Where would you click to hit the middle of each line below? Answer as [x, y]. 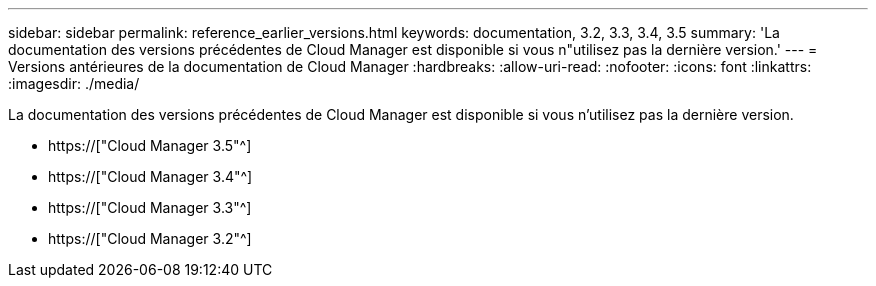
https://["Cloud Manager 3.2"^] [150, 238]
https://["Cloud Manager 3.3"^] [150, 207]
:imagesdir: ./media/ [74, 83]
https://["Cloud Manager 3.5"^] [150, 145]
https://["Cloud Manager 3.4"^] [150, 176]
